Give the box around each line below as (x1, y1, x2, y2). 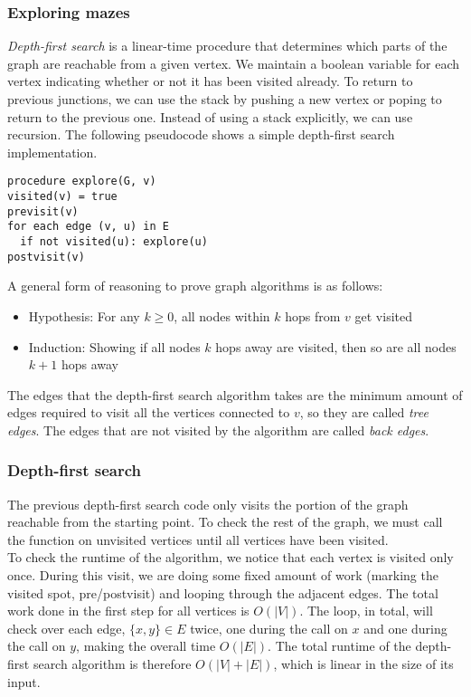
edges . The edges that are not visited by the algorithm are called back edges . (7, 420, 429, 439)
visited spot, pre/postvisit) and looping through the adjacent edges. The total (7, 583, 438, 602)
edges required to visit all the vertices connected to (7, 403, 290, 422)
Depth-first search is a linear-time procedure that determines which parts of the (7, 36, 447, 55)
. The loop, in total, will (299, 601, 433, 620)
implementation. (7, 142, 98, 161)
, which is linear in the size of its (273, 654, 454, 673)
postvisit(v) (7, 250, 85, 263)
